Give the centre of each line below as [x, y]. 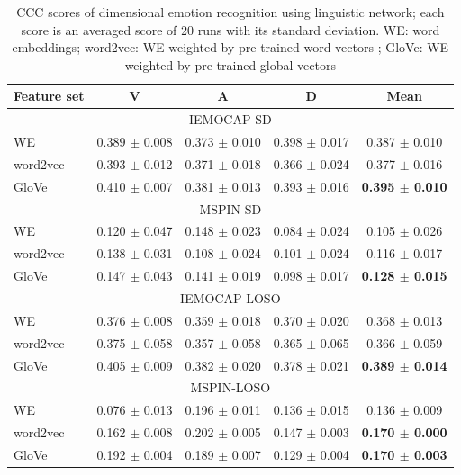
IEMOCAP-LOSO [230, 297]
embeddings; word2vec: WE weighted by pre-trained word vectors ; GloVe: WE [230, 47]
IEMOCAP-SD [230, 119]
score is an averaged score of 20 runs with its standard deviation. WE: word [230, 29]
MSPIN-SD [230, 208]
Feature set [49, 96]
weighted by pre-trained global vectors [230, 64]
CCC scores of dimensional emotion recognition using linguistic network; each [230, 12]
